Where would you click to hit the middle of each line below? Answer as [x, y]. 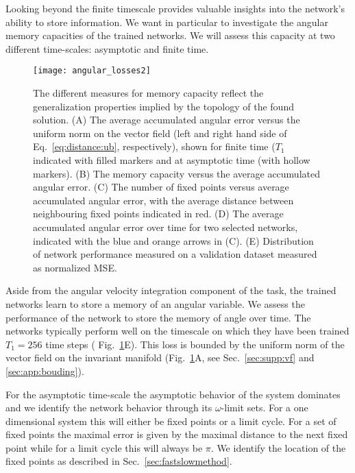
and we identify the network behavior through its [109, 408]
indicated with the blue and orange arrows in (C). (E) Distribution [173, 240]
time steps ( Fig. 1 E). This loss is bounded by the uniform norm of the [195, 344]
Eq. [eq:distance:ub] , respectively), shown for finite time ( [154, 146]
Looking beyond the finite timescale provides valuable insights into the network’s [175, 8]
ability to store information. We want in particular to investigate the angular [167, 22]
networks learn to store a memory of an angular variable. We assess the [155, 303]
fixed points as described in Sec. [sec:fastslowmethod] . [119, 461]
